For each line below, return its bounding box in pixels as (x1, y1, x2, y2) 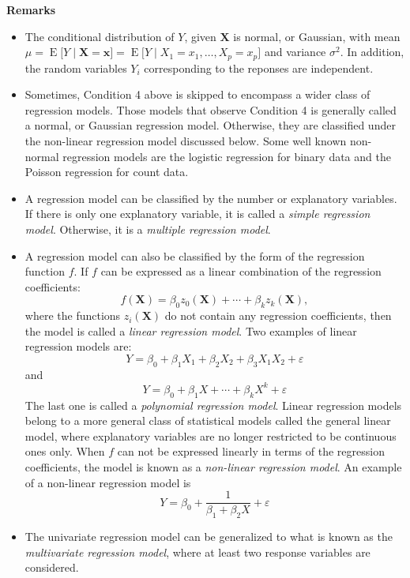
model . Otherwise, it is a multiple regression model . (24, 220, 271, 237)
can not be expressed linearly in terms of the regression (117, 443, 385, 460)
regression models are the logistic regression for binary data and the (62, 148, 391, 164)
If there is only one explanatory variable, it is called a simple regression (24, 205, 371, 222)
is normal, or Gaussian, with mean (233, 28, 401, 44)
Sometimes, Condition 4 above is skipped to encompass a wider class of (24, 86, 371, 103)
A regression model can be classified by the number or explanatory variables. (24, 190, 397, 206)
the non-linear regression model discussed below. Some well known (24, 133, 347, 149)
